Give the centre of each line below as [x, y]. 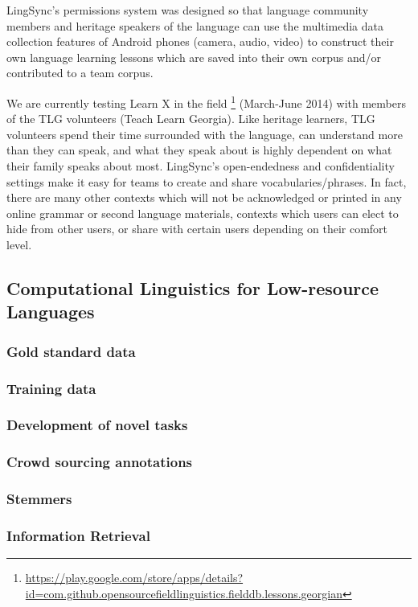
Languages [51, 312]
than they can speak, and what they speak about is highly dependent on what [199, 150]
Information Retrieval [78, 535]
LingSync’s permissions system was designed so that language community [188, 10]
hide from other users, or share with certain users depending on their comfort [197, 229]
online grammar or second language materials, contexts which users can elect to [203, 213]
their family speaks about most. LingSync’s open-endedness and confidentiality [201, 166]
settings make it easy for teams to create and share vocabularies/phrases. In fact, [207, 181]
